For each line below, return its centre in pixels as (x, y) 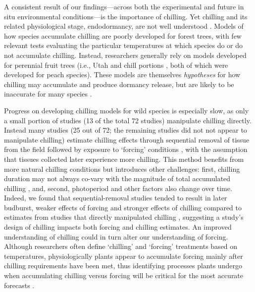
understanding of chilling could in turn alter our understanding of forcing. (116, 236)
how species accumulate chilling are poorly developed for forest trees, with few (123, 35)
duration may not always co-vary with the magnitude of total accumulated (117, 178)
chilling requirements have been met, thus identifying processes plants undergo (123, 266)
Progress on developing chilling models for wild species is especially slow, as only (127, 110)
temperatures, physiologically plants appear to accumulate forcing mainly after (124, 256)
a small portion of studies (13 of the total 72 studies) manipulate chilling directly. (128, 120)
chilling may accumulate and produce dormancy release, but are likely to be (119, 84)
